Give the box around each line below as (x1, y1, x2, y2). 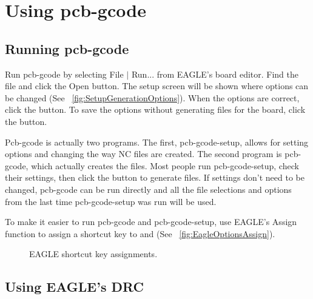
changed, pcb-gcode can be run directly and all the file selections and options (5, 183, 292, 195)
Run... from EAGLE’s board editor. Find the (131, 67, 299, 80)
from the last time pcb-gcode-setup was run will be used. (5, 195, 217, 207)
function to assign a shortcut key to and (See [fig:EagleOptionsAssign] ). (5, 227, 275, 240)
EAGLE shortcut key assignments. (29, 247, 158, 260)
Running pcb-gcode (5, 39, 129, 58)
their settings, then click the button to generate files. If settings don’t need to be (5, 171, 305, 184)
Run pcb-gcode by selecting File (5, 67, 124, 80)
